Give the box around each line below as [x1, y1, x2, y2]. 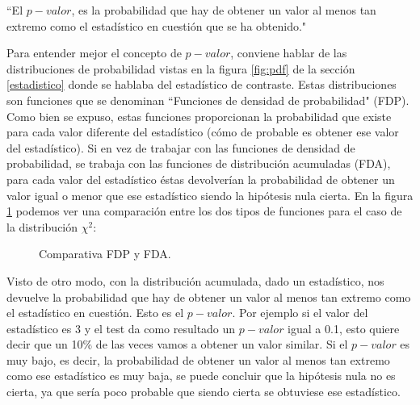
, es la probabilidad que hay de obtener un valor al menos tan [71, 2, 376, 18]
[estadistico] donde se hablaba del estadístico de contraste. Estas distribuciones [6, 76, 397, 93]
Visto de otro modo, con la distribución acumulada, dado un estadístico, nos [6, 272, 384, 289]
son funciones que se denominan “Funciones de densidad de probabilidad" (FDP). [6, 91, 409, 108]
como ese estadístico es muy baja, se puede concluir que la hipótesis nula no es [6, 367, 396, 384]
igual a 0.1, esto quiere [288, 319, 400, 336]
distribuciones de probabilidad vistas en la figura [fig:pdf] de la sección [6, 60, 355, 77]
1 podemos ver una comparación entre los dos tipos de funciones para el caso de [6, 202, 402, 219]
